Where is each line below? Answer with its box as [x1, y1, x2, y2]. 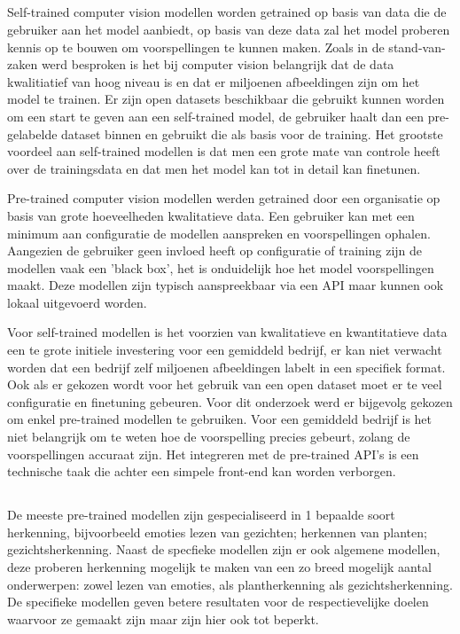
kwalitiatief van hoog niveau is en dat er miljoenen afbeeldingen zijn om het [7, 72, 420, 90]
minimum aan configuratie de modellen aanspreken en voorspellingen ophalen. [7, 223, 431, 242]
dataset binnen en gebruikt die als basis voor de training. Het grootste [61, 124, 443, 143]
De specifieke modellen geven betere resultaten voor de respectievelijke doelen [7, 592, 429, 611]
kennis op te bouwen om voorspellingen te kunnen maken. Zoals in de [7, 37, 385, 56]
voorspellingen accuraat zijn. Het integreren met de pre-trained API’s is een [7, 444, 419, 463]
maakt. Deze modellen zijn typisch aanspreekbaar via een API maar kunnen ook [7, 276, 444, 294]
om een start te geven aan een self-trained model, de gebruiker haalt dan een [7, 106, 425, 125]
